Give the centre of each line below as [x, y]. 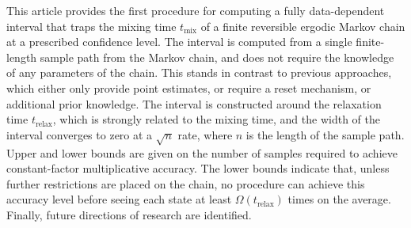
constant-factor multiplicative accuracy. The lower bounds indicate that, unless [198, 168]
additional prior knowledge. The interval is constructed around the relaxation [194, 103]
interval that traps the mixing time [91, 26]
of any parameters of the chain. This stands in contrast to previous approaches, [199, 72]
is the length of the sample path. [325, 134]
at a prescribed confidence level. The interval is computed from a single [179, 42]
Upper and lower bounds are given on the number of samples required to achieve [202, 152]
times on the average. [339, 199]
